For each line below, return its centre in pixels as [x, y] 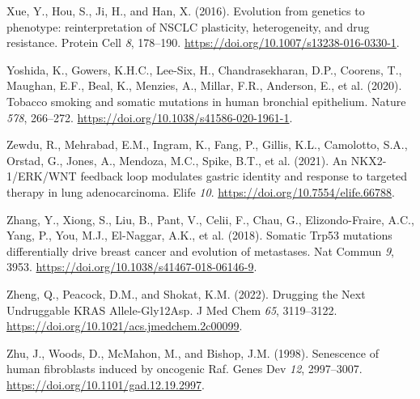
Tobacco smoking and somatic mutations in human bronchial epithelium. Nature [206, 101]
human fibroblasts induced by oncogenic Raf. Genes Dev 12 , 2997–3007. [185, 369]
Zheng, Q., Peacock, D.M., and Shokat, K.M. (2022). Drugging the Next [186, 293]
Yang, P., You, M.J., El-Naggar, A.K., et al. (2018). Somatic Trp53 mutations [199, 235]
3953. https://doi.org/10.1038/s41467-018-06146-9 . [132, 267]
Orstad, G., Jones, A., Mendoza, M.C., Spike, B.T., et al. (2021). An [177, 160]
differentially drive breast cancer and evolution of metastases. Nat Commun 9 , [200, 250]
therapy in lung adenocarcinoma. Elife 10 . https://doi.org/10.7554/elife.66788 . [201, 191]
